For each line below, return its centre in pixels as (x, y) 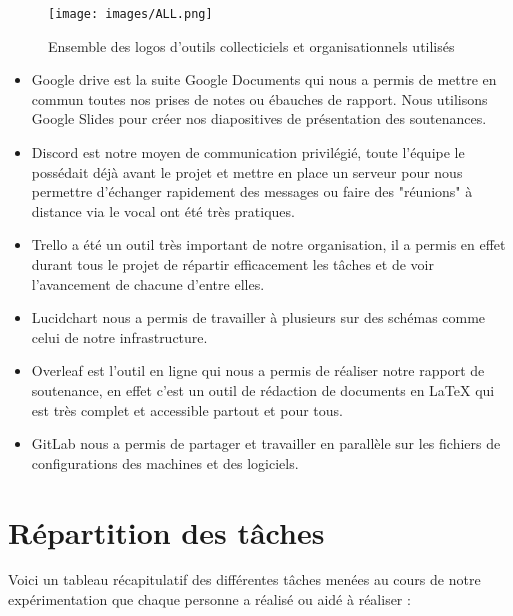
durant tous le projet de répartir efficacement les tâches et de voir (232, 264)
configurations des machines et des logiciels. (165, 462)
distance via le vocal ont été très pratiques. (163, 210)
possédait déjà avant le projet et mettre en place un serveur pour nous (247, 171)
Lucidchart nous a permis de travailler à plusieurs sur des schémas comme (258, 317)
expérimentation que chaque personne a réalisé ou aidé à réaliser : (209, 599)
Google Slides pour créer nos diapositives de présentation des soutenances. (259, 118)
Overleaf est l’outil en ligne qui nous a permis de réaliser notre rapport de (258, 370)
